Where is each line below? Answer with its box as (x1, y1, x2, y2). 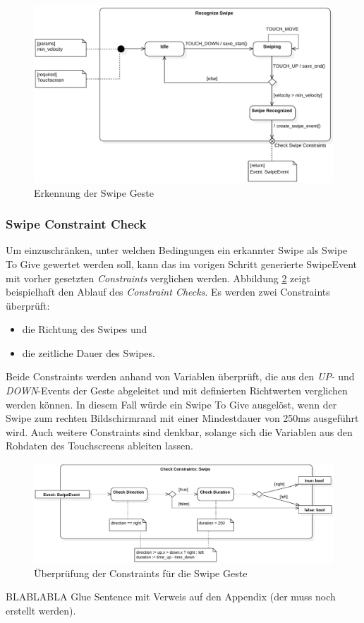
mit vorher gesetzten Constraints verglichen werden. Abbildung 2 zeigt (6, 270, 310, 285)
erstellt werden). (6, 603, 76, 617)
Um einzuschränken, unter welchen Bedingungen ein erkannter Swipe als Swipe (6, 243, 348, 258)
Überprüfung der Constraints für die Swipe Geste (34, 565, 248, 580)
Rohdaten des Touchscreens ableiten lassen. (6, 438, 193, 453)
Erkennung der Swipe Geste (34, 185, 154, 200)
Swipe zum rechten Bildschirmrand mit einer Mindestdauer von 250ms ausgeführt (6, 411, 359, 425)
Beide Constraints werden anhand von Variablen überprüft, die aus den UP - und (6, 369, 355, 384)
